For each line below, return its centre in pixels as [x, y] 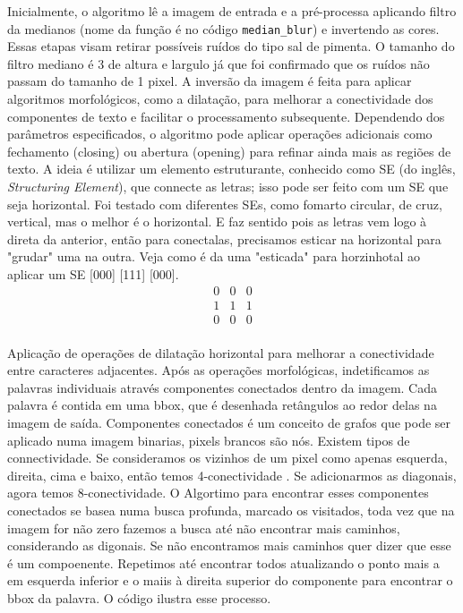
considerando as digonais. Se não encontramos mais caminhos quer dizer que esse [229, 545]
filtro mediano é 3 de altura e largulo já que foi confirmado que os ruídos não [219, 63]
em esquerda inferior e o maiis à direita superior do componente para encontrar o [230, 580]
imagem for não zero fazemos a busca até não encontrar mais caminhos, [204, 528]
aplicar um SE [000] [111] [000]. [93, 273]
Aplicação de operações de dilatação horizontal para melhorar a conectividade [221, 352]
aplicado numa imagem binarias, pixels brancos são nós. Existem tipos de [209, 440]
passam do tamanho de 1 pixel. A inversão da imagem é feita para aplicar [210, 81]
